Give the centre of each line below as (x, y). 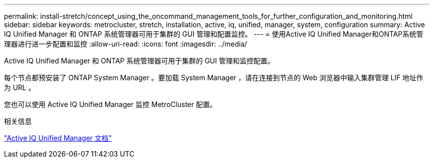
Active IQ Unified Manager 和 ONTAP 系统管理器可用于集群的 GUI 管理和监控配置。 (139, 61)
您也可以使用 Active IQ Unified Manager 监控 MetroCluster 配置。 (110, 104)
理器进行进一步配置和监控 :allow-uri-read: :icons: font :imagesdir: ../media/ (126, 44)
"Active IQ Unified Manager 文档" (58, 138)
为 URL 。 (20, 87)
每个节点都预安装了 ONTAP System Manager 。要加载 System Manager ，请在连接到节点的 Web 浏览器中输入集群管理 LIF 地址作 (214, 78)
